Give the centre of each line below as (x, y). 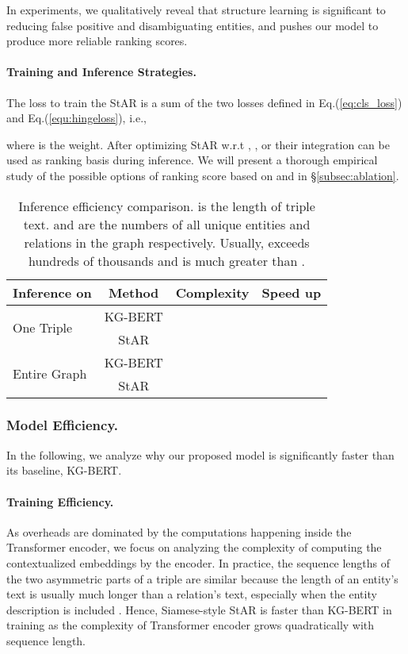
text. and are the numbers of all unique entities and (167, 224)
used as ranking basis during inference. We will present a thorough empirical (192, 160)
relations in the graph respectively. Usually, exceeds (167, 242)
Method (134, 292)
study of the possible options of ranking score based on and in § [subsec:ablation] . (203, 175)
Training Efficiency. (60, 501)
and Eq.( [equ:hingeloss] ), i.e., (76, 118)
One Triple (43, 328)
